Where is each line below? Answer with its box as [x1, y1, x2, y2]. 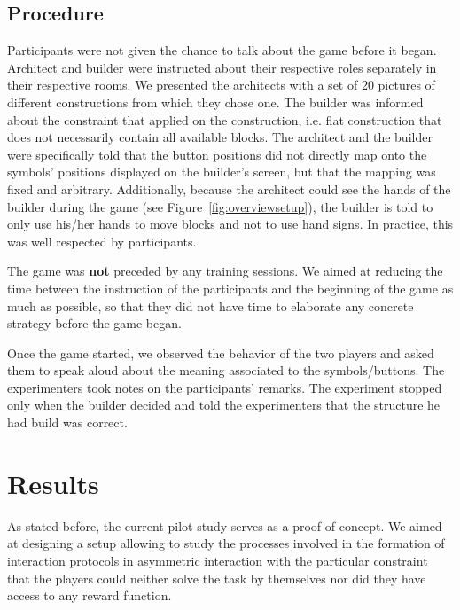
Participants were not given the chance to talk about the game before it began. [7, 41, 437, 59]
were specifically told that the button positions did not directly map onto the [7, 145, 427, 163]
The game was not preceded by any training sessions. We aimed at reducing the [7, 262, 443, 280]
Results [7, 465, 99, 501]
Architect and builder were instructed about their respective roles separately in [7, 58, 437, 76]
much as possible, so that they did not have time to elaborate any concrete [7, 296, 414, 315]
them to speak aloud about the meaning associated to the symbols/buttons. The [7, 361, 445, 379]
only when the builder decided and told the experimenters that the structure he [7, 395, 441, 414]
